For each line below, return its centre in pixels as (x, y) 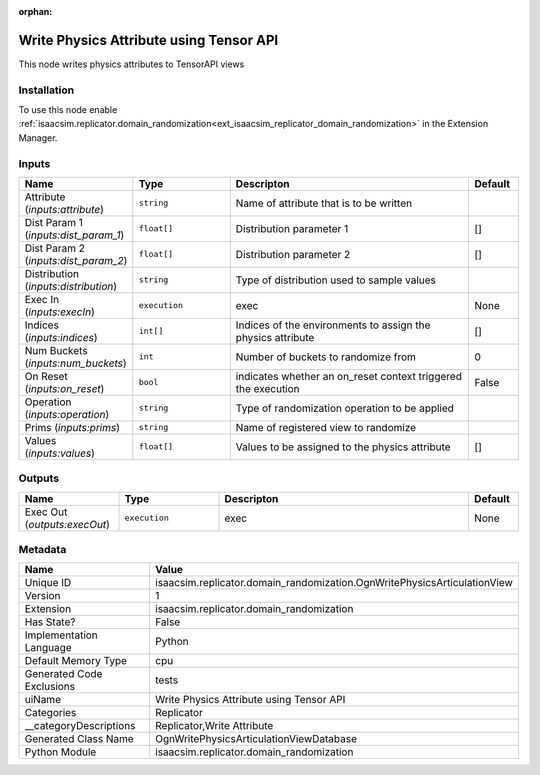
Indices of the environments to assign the (333, 325)
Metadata (42, 550)
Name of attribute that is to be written (324, 203)
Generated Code (63, 674)
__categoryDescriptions (80, 726)
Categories (50, 713)
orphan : (35, 11)
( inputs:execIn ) (59, 312)
